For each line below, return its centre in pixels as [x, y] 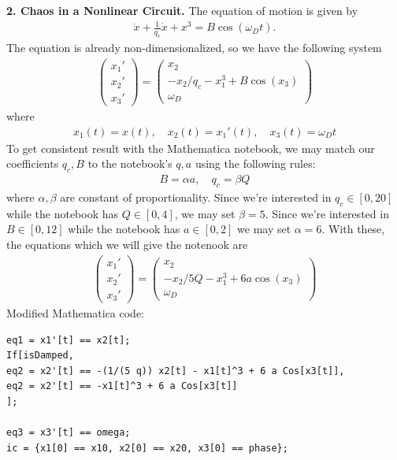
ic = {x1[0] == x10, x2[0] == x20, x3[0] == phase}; [147, 448]
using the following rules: [255, 163]
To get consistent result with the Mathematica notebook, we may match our [191, 148]
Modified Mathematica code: [76, 313]
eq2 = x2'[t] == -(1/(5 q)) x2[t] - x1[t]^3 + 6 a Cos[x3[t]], [176, 371]
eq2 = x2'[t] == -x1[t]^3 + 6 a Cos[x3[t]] [122, 386]
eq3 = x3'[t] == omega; [69, 433]
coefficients [33, 163]
